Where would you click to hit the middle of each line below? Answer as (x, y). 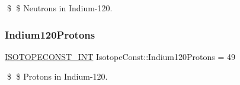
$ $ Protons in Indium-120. (57, 76)
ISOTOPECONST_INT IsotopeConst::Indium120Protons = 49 (120, 56)
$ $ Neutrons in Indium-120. (60, 8)
